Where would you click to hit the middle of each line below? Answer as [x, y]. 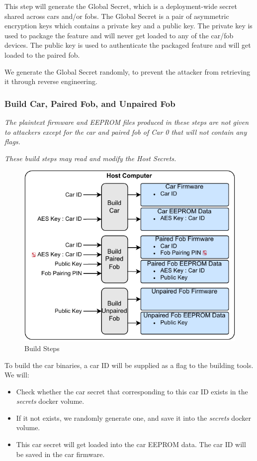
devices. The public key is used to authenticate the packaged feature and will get [128, 45]
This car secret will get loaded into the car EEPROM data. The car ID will [131, 444]
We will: [17, 375]
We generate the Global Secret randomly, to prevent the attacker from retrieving [128, 71]
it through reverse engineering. [51, 81]
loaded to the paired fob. [42, 54]
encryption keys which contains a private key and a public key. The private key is [128, 26]
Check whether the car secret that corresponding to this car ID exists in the [132, 391]
